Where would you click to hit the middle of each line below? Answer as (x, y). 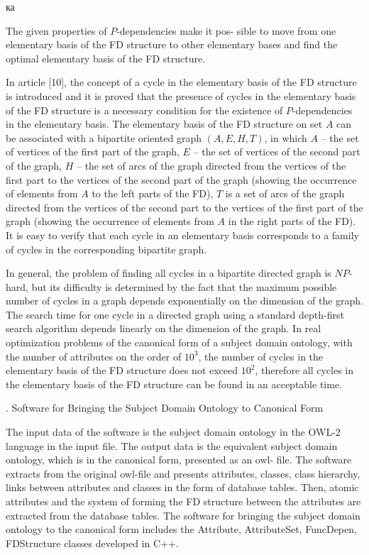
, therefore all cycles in (304, 370)
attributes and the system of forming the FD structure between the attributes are (183, 501)
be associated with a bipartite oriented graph (104, 137)
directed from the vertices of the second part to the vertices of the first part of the (184, 207)
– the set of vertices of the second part (277, 152)
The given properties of (56, 30)
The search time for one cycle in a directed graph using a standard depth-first (175, 314)
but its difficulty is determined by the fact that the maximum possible (184, 286)
